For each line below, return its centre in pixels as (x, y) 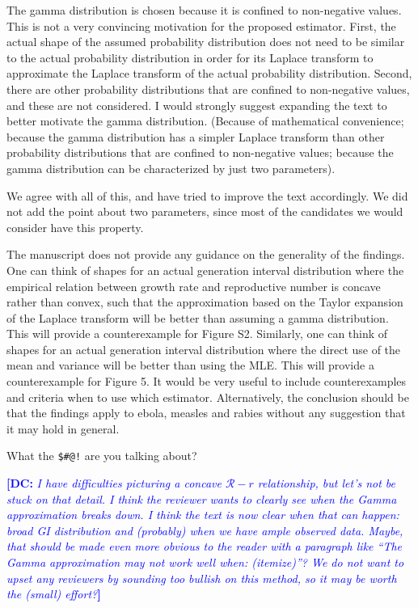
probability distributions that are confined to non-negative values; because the (200, 152)
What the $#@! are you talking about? (102, 456)
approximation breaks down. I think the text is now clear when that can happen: (203, 515)
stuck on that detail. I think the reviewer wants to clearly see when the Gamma (202, 498)
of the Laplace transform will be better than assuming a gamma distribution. (198, 317)
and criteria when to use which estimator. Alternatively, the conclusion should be (208, 397)
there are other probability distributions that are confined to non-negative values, (208, 89)
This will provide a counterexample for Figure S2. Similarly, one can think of (197, 334)
